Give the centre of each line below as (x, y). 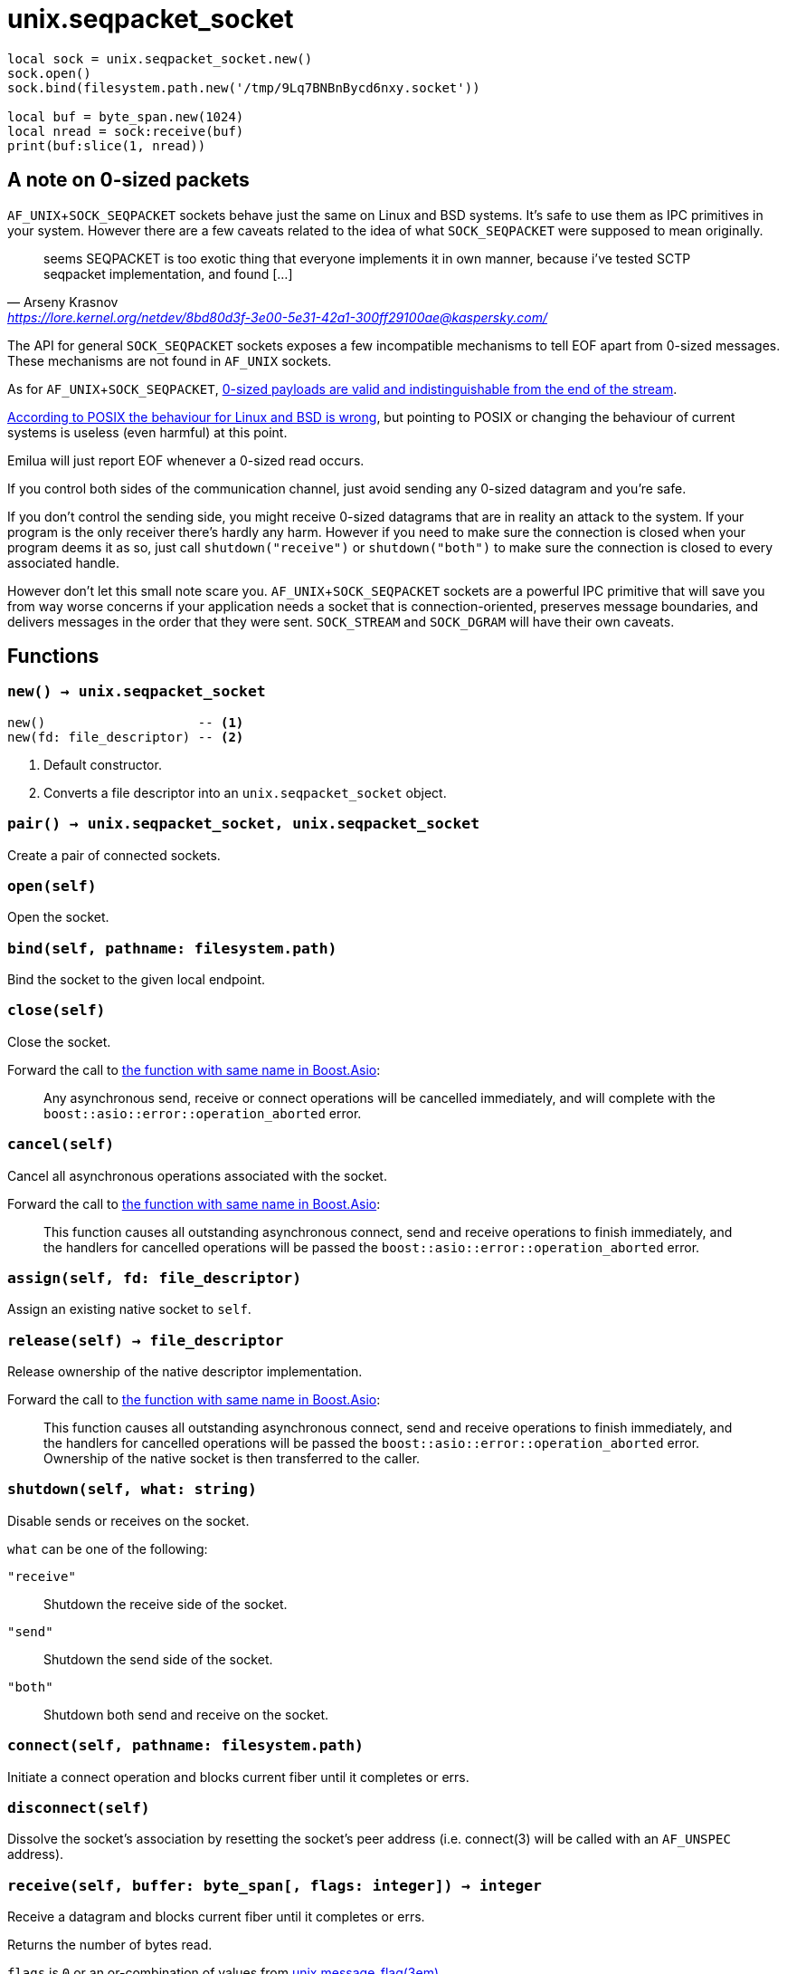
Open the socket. (58, 917)
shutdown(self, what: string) (132, 1490)
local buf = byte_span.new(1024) (126, 116)
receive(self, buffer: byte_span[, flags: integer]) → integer (275, 1885)
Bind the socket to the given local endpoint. (137, 980)
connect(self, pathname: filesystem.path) (185, 1746)
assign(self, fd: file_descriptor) (155, 1278)
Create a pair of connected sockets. (114, 855)
